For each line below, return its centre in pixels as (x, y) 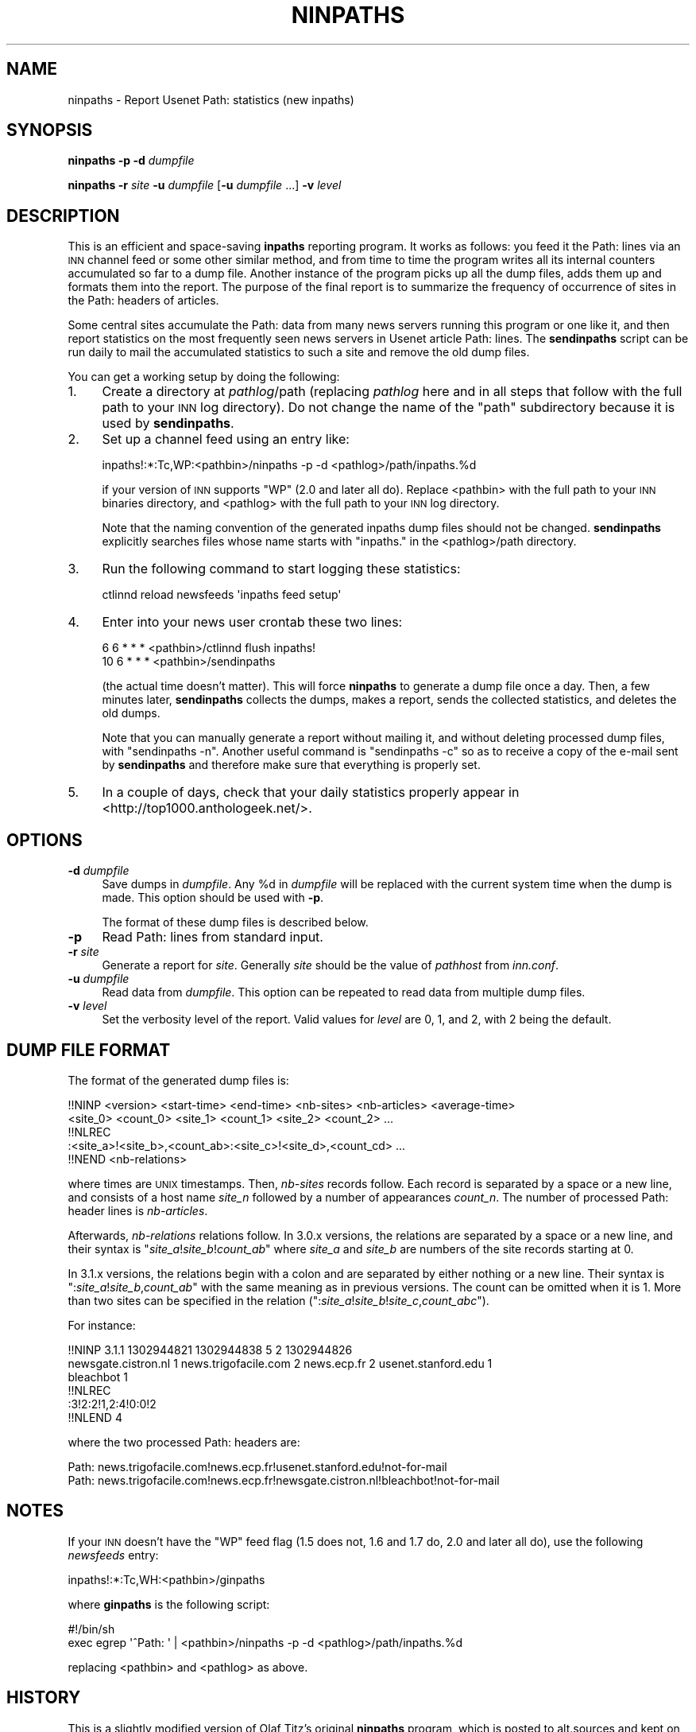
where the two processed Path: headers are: (184, 1442)
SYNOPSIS (50, 130)
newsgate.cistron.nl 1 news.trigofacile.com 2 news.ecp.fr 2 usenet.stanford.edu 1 (280, 1363)
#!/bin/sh (91, 1629)
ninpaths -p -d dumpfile (131, 161)
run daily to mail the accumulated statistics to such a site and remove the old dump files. (299, 352)
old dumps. (131, 713)
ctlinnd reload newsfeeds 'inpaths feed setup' (222, 595)
